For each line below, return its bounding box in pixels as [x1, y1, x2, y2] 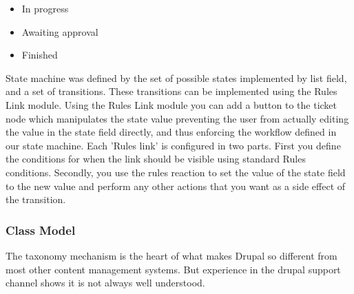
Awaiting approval [21, 24, 98, 39]
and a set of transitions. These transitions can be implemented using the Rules [6, 84, 337, 98]
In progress [21, 1, 69, 15]
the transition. [6, 192, 66, 207]
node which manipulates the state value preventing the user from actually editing [6, 111, 349, 125]
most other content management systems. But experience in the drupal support [6, 262, 341, 276]
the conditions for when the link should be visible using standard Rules [6, 151, 306, 166]
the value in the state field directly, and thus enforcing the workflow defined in [6, 125, 337, 139]
